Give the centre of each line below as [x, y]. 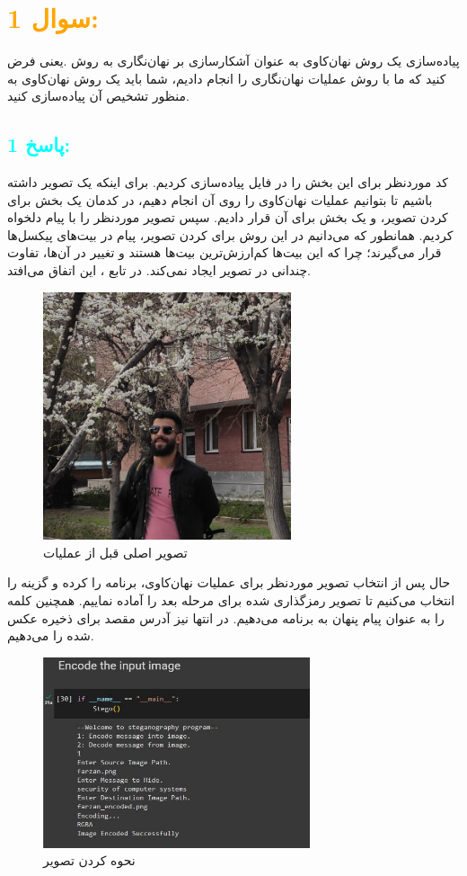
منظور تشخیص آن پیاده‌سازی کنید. [98, 96]
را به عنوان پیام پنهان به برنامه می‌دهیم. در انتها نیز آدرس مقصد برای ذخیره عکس [226, 617]
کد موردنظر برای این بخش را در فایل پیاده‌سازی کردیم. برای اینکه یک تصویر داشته [228, 182]
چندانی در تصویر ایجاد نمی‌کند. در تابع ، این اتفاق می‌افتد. [159, 270]
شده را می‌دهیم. [51, 635]
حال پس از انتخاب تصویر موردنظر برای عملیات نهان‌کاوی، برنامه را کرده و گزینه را [229, 582]
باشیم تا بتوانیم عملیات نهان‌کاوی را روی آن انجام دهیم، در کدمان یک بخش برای [220, 199]
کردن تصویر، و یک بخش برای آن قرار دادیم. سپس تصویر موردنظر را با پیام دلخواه [228, 217]
